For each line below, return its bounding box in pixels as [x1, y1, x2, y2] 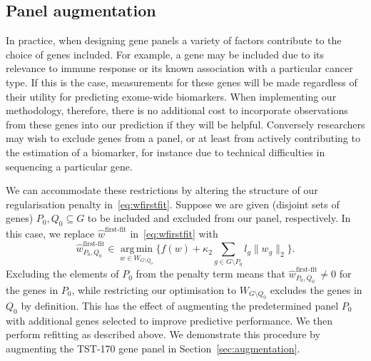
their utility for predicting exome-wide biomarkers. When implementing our [6, 88, 337, 103]
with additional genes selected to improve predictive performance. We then [6, 312, 333, 327]
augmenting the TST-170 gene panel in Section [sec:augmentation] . [6, 341, 300, 355]
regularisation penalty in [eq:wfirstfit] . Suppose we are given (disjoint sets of [6, 196, 340, 211]
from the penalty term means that [136, 266, 285, 281]
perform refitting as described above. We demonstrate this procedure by [6, 327, 320, 342]
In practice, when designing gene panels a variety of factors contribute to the [6, 33, 342, 48]
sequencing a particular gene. [6, 158, 133, 173]
